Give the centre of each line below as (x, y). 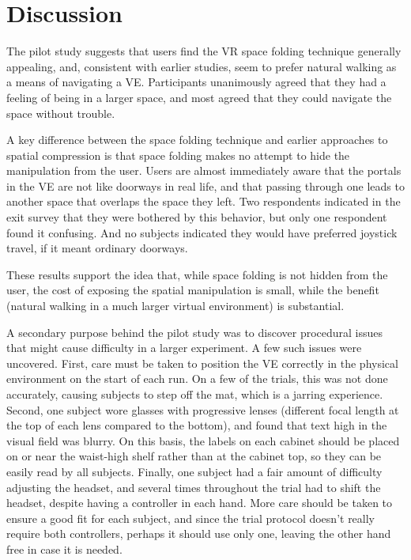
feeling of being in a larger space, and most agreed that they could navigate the (199, 97)
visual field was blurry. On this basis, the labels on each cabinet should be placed (203, 440)
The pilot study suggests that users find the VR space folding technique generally (204, 51)
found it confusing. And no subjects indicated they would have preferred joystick (202, 232)
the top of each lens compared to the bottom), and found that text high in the (197, 425)
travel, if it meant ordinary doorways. (97, 248)
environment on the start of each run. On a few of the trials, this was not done (197, 378)
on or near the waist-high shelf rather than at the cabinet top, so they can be (194, 456)
